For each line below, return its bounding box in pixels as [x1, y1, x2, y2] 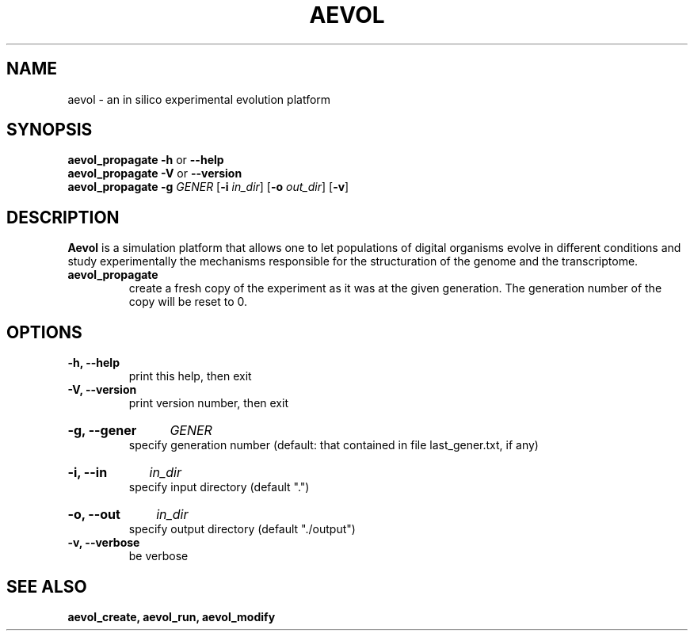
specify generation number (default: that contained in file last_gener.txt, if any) [128, 438, 539, 452]
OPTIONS [6, 322, 82, 342]
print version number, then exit [128, 396, 288, 410]
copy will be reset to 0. [128, 295, 248, 309]
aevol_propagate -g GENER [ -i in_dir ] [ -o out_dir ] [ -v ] [67, 180, 349, 194]
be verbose [128, 549, 189, 563]
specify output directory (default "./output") [128, 522, 356, 536]
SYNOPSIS [6, 120, 93, 140]
